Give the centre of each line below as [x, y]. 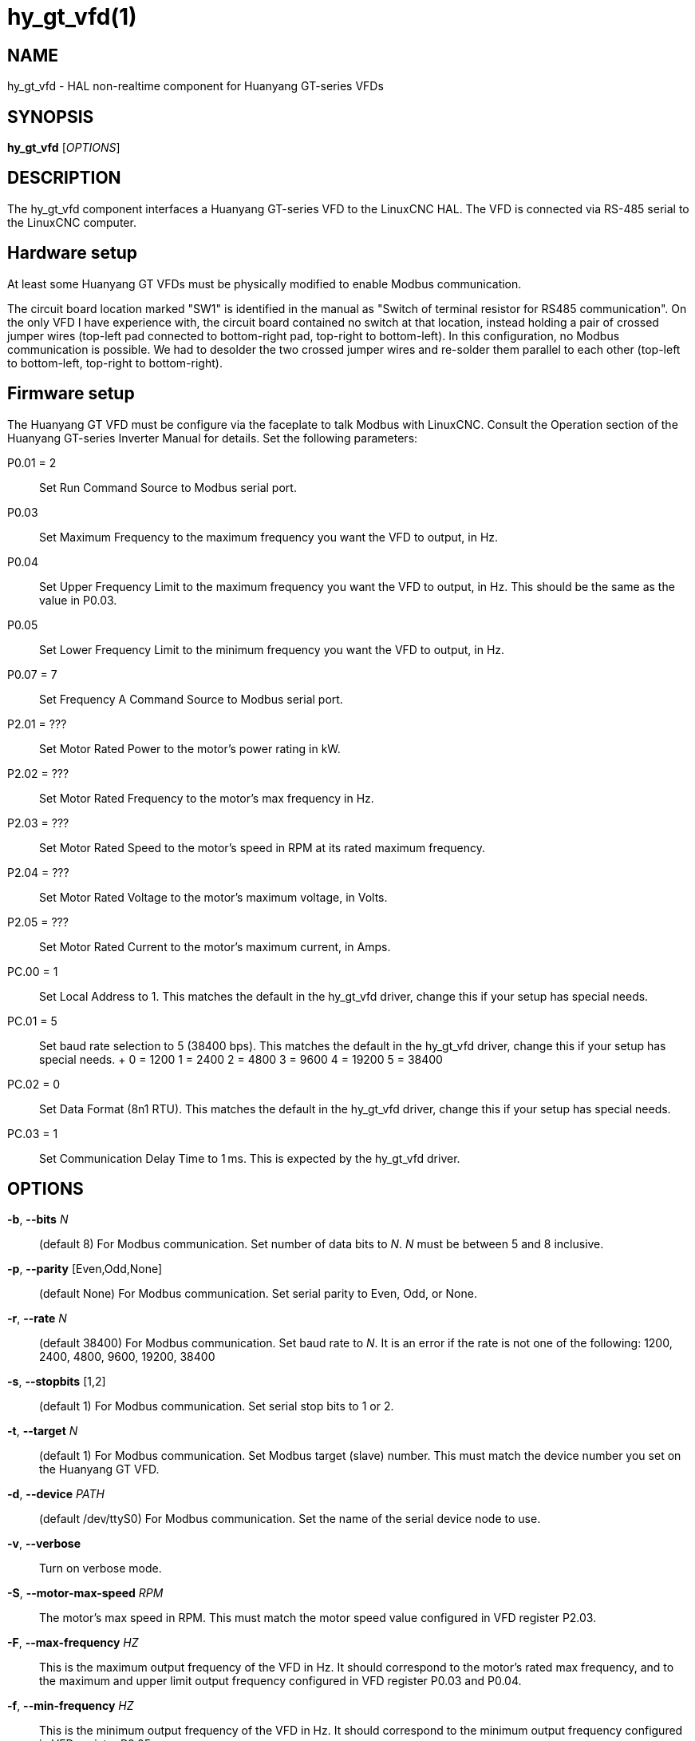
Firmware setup [71, 394]
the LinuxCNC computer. [72, 222]
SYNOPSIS [51, 117]
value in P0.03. [78, 600]
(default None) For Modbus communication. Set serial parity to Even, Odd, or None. [258, 1294]
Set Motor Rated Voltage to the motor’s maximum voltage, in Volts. [213, 897]
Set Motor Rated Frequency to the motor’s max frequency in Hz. [207, 798]
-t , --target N [43, 1431]
